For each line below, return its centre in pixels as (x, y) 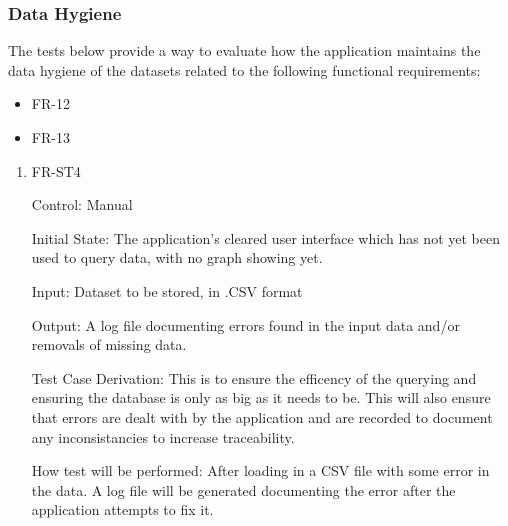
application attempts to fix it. (122, 509)
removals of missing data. (109, 344)
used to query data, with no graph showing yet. (177, 257)
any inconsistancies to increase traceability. (163, 436)
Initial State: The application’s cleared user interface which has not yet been (265, 237)
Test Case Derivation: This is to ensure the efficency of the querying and (254, 377)
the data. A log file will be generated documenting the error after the (243, 489)
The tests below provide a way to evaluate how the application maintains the (244, 50)
